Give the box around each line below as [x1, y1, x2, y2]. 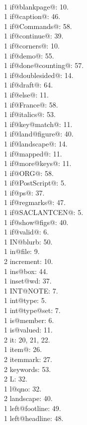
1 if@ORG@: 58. [4, 167, 54, 178]
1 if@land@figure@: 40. [4, 128, 74, 139]
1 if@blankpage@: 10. [4, 1, 69, 11]
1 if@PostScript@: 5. [4, 177, 66, 188]
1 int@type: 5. [4, 295, 47, 305]
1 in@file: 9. [4, 246, 40, 256]
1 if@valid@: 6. [4, 226, 49, 237]
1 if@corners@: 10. [4, 40, 60, 50]
